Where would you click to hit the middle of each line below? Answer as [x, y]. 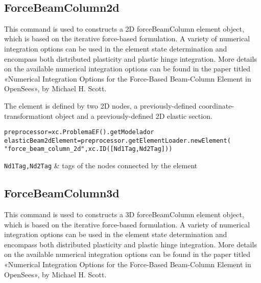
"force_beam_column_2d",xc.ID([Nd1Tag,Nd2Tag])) [88, 149]
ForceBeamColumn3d [62, 193]
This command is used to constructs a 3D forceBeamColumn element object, [124, 214]
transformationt [29, 115]
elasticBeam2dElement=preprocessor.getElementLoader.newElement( [117, 140]
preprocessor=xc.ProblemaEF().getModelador [79, 132]
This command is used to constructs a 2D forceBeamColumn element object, [124, 28]
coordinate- [217, 105]
